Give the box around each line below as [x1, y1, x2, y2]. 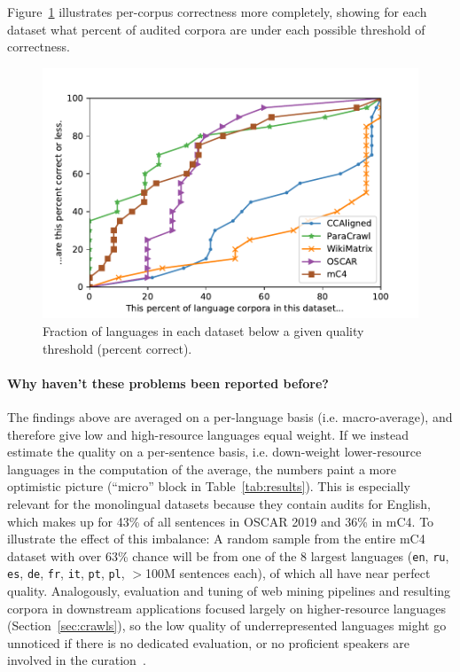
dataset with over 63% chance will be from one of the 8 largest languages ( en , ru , [7, 546, 449, 565]
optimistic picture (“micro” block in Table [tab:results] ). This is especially [7, 477, 410, 496]
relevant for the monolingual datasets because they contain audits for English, [7, 494, 431, 512]
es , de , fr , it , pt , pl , [7, 564, 125, 582]
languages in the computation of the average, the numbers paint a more [7, 459, 396, 478]
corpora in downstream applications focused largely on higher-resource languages [7, 598, 446, 617]
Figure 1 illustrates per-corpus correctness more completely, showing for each [7, 3, 427, 20]
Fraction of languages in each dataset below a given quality [43, 322, 364, 340]
